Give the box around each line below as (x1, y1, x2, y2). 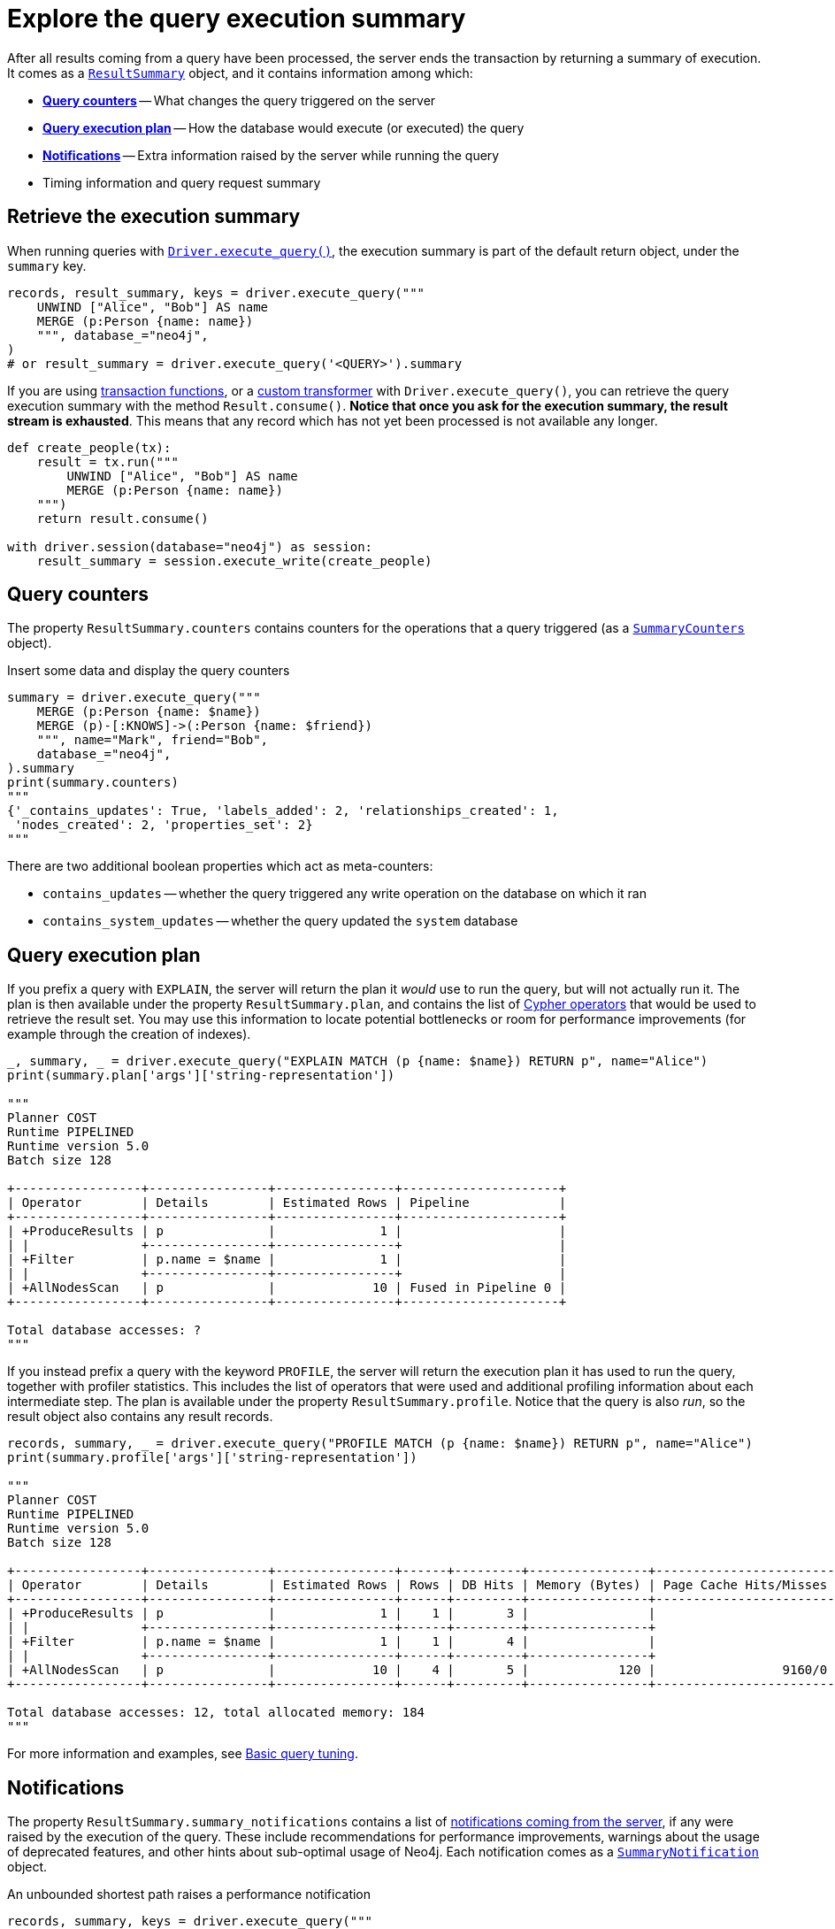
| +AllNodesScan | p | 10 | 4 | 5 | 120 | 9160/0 (7, 1663, 828, 1678)
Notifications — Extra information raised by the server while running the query (42, 147, 500, 163)
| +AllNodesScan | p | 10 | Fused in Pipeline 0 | (7, 1280, 567, 1295)
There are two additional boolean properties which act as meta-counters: (7, 858, 433, 874)
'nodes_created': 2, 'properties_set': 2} (14, 818, 313, 833)
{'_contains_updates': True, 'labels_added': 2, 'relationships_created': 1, (7, 803, 559, 818)
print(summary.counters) (7, 775, 179, 790)
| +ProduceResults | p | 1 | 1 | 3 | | (7, 1606, 656, 1621)
